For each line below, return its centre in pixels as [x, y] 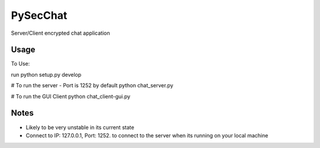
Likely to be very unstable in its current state [80, 127]
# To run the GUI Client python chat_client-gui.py [71, 96]
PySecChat [39, 15]
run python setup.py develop [46, 74]
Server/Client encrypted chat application [60, 33]
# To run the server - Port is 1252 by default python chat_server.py [92, 85]
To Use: [20, 64]
